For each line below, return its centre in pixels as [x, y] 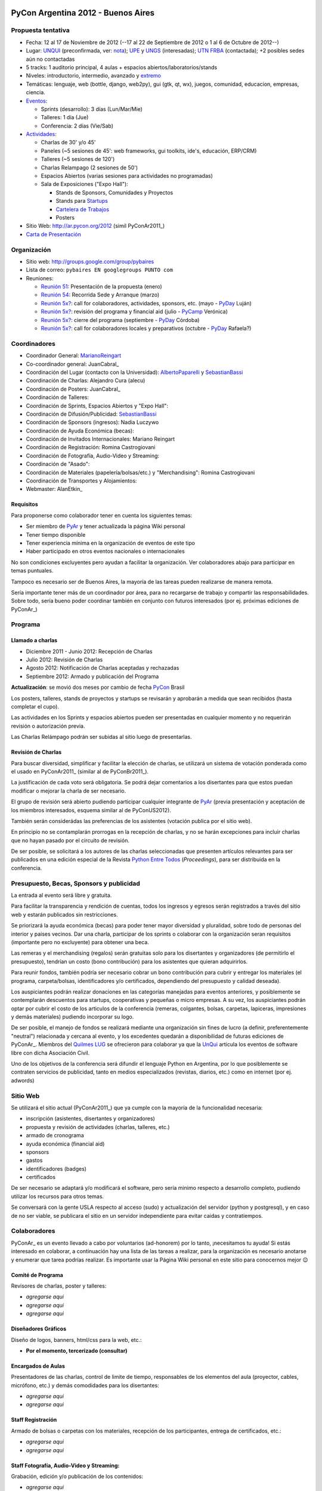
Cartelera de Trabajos [83, 209]
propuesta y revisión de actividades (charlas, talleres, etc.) [98, 1127]
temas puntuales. [32, 571]
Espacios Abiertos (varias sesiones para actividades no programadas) [127, 176]
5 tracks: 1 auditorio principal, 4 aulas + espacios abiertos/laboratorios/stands [122, 67]
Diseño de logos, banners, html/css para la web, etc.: [77, 1340]
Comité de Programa [37, 1275]
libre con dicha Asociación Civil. [50, 1053]
